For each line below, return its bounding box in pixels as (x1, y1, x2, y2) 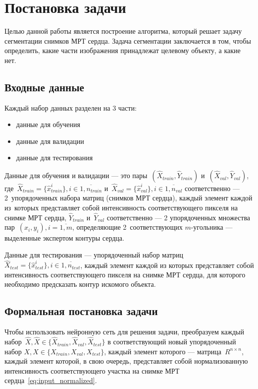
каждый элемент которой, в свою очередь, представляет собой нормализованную (4, 356, 248, 366)
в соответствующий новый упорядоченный (107, 336, 236, 347)
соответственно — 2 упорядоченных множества (106, 212, 251, 222)
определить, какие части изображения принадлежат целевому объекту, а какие (4, 45, 241, 56)
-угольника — (191, 222, 233, 232)
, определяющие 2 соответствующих (72, 222, 183, 232)
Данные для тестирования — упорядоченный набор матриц (4, 249, 184, 259)
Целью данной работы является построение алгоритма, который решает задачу (4, 26, 242, 36)
